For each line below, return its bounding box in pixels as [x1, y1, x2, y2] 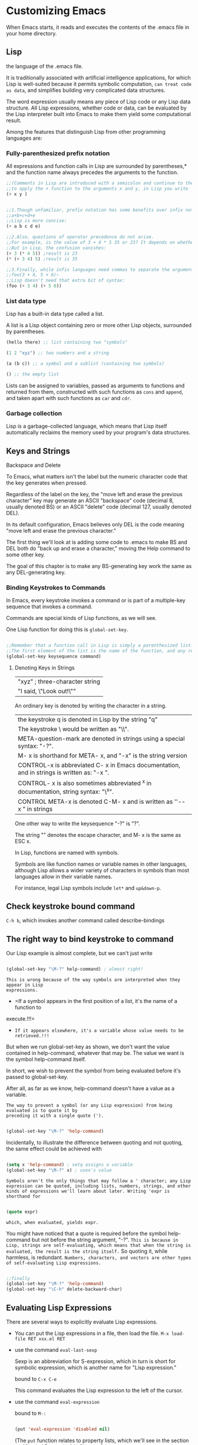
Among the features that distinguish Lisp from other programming [6, 128, 166, 135]
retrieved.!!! [14, 1033, 49, 1039]
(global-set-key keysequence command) [6, 654, 101, 659]
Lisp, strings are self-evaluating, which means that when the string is [6, 1242, 192, 1248]
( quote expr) [6, 1209, 38, 1215]
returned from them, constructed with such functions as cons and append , [6, 388, 184, 395]
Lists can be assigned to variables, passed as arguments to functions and [6, 382, 185, 389]
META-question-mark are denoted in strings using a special [17, 734, 185, 743]
